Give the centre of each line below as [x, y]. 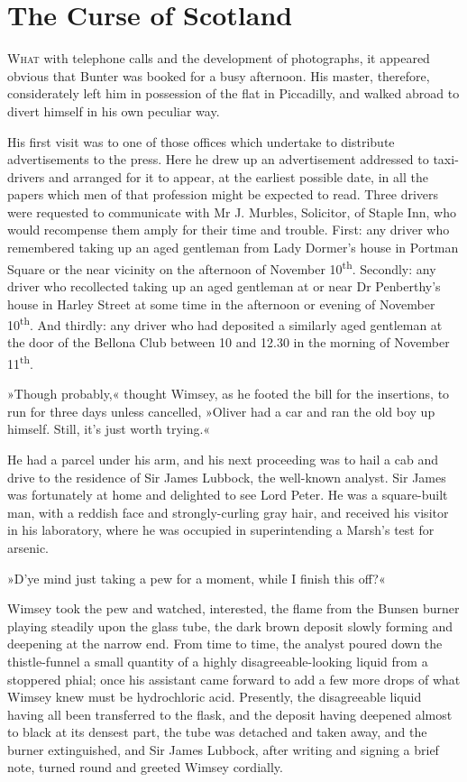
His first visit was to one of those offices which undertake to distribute [201, 141]
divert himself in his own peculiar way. [114, 110]
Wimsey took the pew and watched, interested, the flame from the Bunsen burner [233, 608]
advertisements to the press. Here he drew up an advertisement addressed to [218, 159]
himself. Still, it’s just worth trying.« [109, 429]
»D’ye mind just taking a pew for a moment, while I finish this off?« [197, 578]
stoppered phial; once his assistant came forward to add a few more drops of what [234, 679]
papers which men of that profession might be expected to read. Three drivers [223, 194]
